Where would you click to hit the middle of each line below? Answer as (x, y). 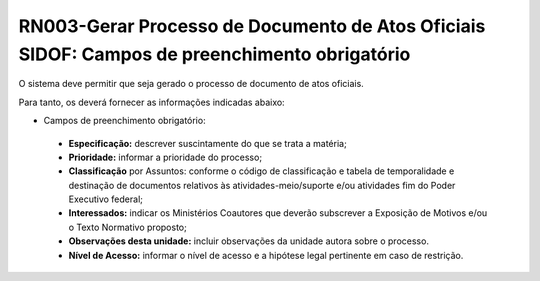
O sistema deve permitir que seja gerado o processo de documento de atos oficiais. (191, 84)
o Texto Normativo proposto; (127, 227)
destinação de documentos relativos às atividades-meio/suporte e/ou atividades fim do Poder (262, 185)
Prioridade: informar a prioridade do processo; (165, 157)
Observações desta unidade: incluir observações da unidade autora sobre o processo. (249, 241)
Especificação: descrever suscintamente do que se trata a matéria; (207, 143)
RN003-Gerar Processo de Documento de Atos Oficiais (252, 26)
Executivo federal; (106, 199)
